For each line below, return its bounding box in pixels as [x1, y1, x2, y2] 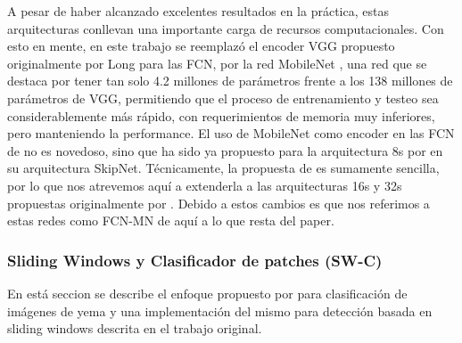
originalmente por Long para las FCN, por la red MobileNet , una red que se [7, 53, 427, 72]
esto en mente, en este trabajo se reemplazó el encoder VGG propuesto [7, 37, 395, 55]
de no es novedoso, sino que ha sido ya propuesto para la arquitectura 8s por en [7, 141, 443, 159]
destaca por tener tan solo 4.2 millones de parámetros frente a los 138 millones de [7, 71, 453, 90]
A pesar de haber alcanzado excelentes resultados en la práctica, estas [7, 2, 389, 20]
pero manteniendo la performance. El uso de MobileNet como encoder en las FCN [7, 124, 455, 143]
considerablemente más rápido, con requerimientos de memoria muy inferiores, [7, 106, 435, 125]
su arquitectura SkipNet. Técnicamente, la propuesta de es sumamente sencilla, [7, 159, 440, 177]
